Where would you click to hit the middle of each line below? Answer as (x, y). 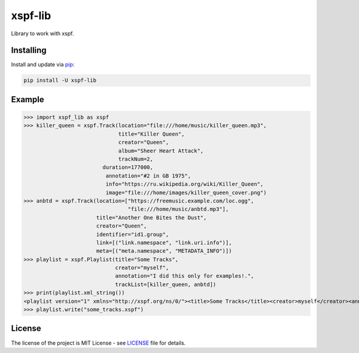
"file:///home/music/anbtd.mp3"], (178, 209)
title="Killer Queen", (151, 134)
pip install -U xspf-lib (60, 80)
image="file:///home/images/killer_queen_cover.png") (186, 192)
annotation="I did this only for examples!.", (185, 276)
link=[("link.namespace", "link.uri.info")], (164, 243)
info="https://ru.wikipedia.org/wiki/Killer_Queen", (185, 184)
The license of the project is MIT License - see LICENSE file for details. (98, 343)
